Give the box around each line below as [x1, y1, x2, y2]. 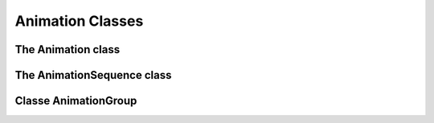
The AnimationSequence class [14, 68, 172, 82]
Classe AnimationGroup [14, 94, 137, 108]
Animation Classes [14, 12, 144, 30]
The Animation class [14, 43, 121, 56]
